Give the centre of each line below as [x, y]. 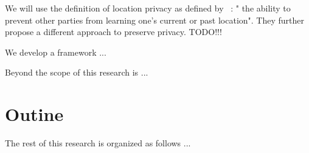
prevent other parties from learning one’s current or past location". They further [154, 20]
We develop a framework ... [56, 52]
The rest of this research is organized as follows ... [98, 143]
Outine [34, 114]
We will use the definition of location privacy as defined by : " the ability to [148, 8]
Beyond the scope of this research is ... [77, 72]
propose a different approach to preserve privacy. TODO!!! [113, 32]
